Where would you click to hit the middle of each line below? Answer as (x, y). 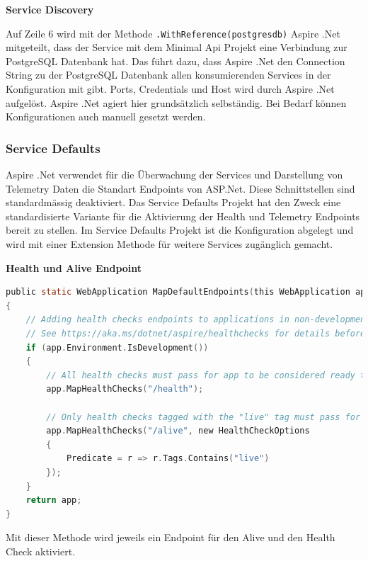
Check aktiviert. (41, 551)
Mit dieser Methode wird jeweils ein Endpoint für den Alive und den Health (171, 537)
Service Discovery (50, 9)
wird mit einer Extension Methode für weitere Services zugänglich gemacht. (169, 244)
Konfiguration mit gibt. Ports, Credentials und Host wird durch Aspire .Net (170, 89)
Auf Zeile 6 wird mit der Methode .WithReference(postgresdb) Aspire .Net (173, 33)
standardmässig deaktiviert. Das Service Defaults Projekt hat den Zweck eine (173, 202)
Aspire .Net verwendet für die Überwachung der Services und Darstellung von (174, 175)
